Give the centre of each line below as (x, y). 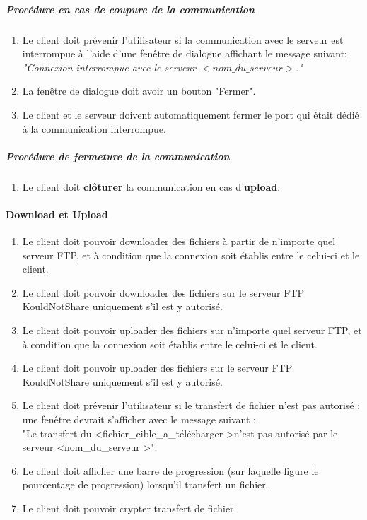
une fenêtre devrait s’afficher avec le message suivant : (139, 419)
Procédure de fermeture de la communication (118, 156)
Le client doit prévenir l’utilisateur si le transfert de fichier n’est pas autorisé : (191, 405)
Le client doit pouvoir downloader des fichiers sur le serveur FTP (163, 292)
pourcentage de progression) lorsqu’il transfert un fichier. (145, 484)
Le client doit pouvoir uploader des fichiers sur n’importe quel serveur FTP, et (192, 330)
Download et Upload (57, 214)
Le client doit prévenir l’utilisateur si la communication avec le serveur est (183, 39)
